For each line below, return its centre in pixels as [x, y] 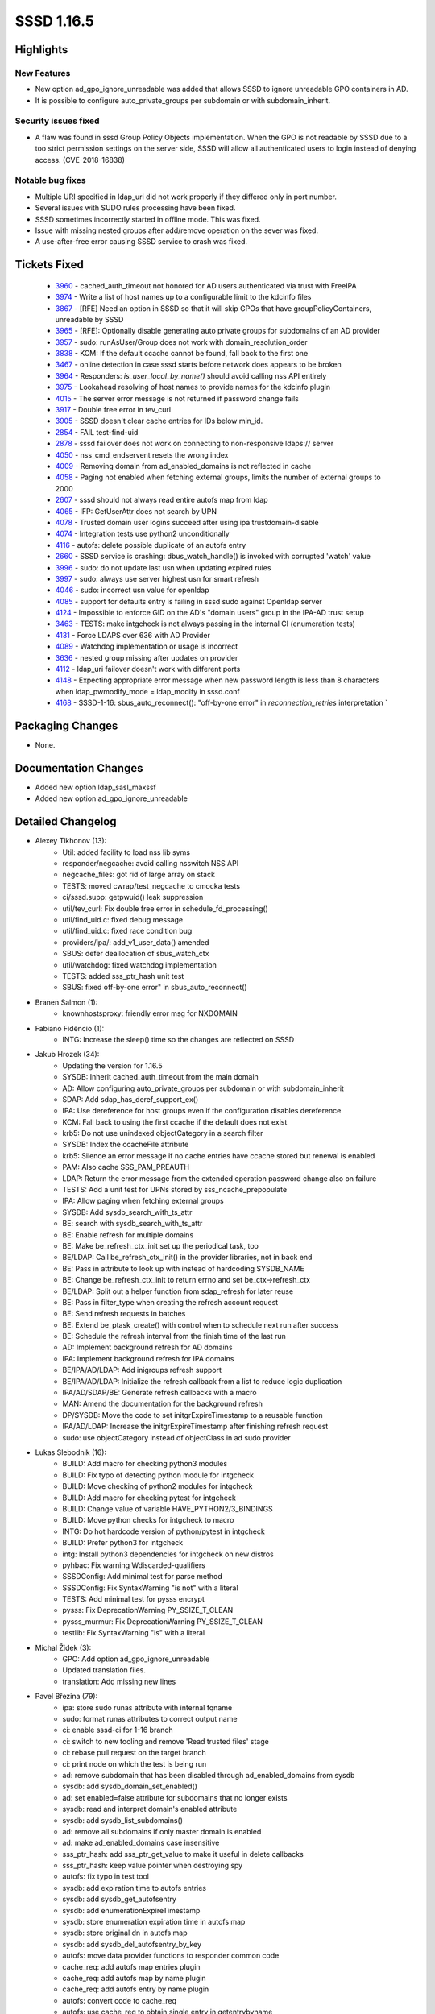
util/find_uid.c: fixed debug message [123, 920]
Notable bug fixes [50, 180]
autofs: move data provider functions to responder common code [171, 1956]
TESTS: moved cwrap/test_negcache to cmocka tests [151, 885]
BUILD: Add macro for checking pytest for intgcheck [149, 1498]
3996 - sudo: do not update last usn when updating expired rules [163, 567]
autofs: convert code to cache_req [120, 2000]
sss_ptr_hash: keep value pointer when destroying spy [153, 1866]
